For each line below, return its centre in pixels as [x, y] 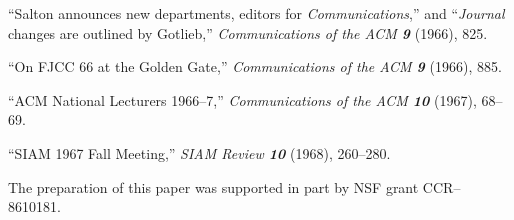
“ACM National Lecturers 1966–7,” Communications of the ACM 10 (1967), [242, 99]
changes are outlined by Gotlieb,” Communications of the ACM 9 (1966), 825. [248, 32]
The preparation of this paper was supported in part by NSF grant [213, 186]
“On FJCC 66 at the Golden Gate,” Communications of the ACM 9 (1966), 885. [255, 66]
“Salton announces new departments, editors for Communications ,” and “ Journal [256, 13]
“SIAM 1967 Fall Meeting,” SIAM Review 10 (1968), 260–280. [199, 152]
